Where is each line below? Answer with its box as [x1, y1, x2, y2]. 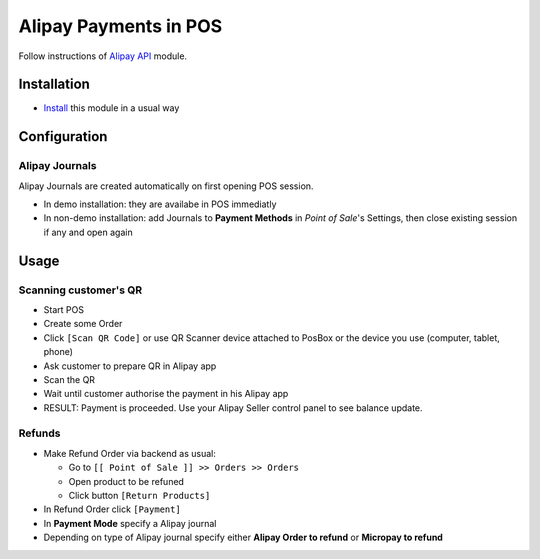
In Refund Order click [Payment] [43, 503, 182, 515]
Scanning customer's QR [18, 283, 143, 297]
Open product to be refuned [68, 475, 185, 487]
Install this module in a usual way [43, 102, 180, 114]
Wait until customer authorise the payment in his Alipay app [43, 388, 289, 400]
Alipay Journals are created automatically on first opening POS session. [18, 180, 314, 192]
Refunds [18, 426, 61, 440]
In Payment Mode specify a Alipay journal [43, 517, 217, 529]
